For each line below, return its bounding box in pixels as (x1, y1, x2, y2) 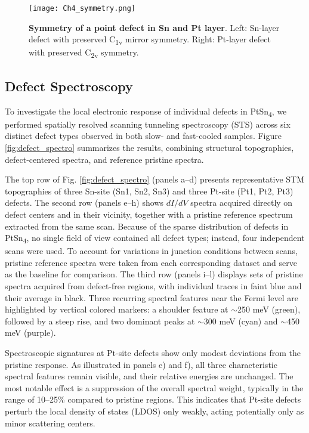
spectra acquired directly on (190, 196, 293, 209)
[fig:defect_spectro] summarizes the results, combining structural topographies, (5, 141, 294, 154)
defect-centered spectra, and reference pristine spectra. (5, 153, 204, 165)
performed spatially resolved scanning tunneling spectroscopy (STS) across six (5, 117, 291, 130)
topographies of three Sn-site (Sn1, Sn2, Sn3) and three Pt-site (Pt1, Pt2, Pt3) (5, 184, 293, 197)
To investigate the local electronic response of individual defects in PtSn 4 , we (5, 104, 287, 119)
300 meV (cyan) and (203, 314, 278, 327)
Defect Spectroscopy (5, 76, 133, 95)
